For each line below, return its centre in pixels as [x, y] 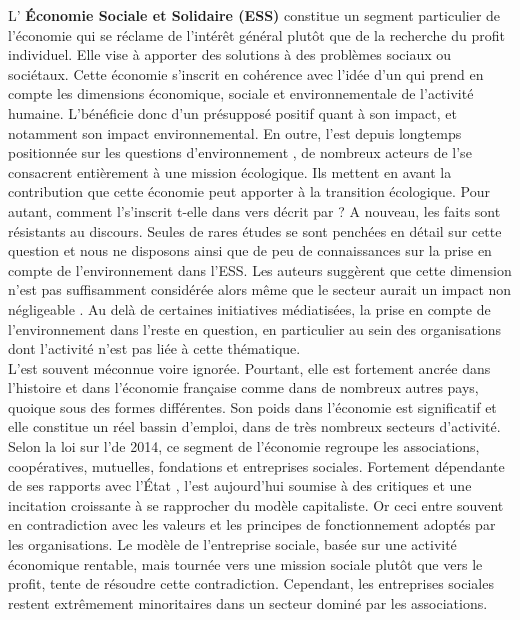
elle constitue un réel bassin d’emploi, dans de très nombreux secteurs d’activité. [254, 426]
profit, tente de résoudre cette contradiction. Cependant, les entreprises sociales [251, 583]
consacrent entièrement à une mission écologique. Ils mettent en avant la [230, 171]
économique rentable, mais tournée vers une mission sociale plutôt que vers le [245, 563]
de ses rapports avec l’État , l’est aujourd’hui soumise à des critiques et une [240, 485]
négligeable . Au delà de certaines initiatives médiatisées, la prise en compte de [249, 308]
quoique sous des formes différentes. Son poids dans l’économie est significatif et [252, 406]
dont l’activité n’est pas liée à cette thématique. [154, 348]
